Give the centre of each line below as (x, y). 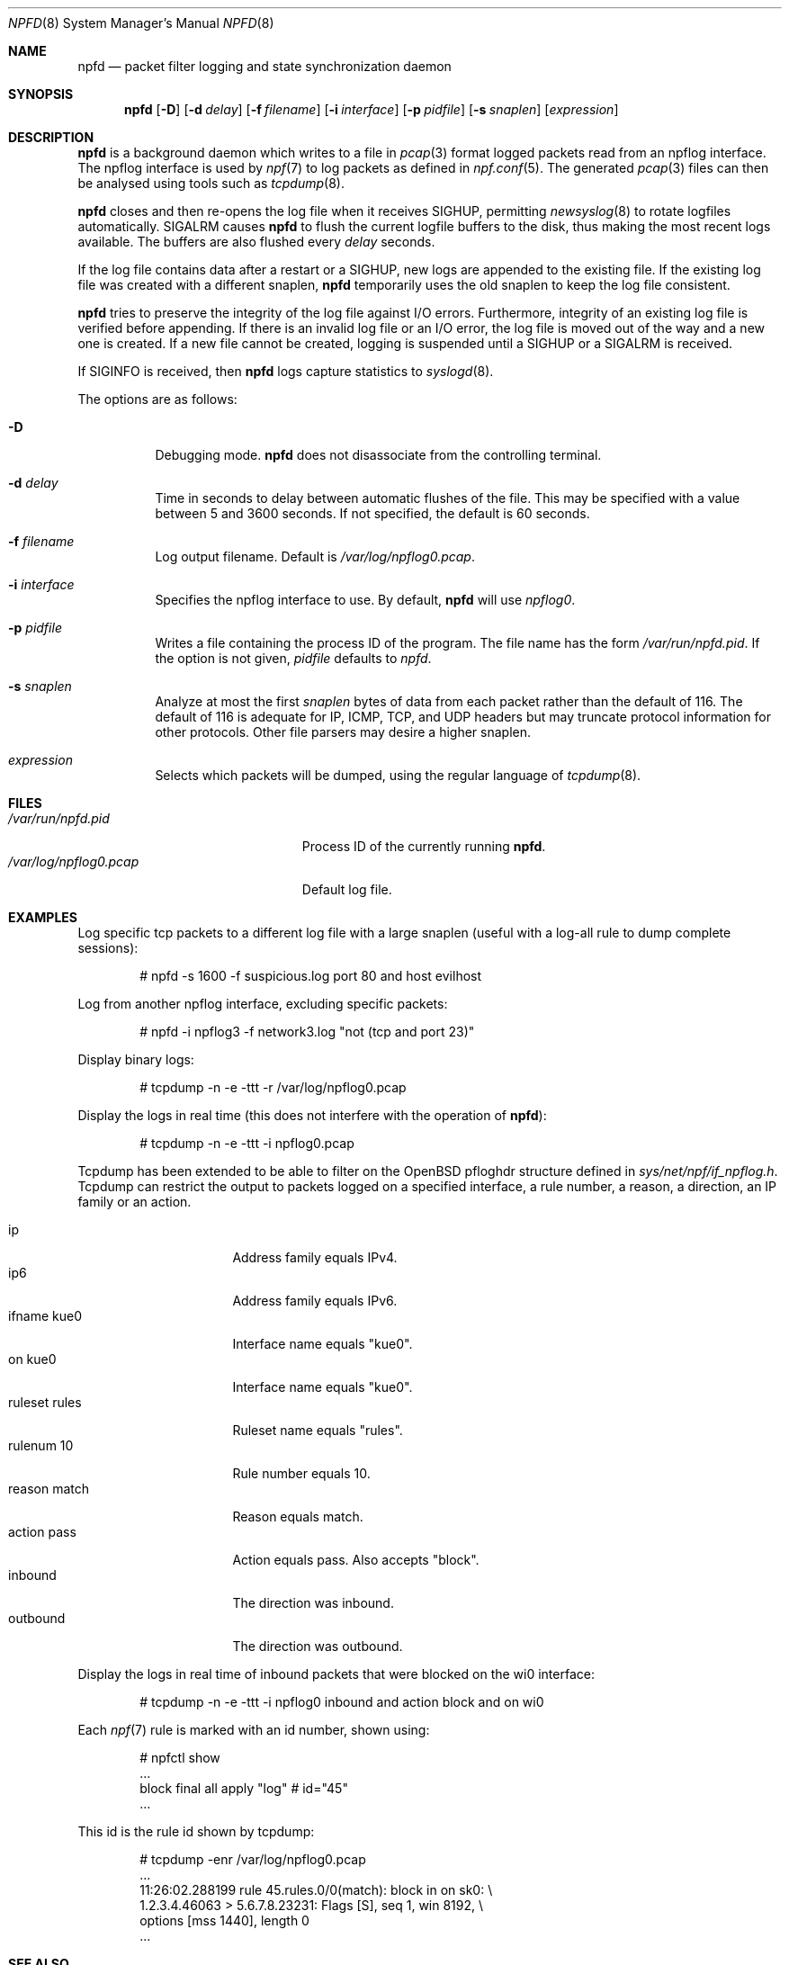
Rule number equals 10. (301, 1473)
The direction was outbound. (318, 1646)
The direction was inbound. (313, 1603)
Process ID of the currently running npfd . (424, 846)
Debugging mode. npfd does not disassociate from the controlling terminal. (378, 455)
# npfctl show (180, 1758)
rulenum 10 (41, 1445)
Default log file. (347, 889)
